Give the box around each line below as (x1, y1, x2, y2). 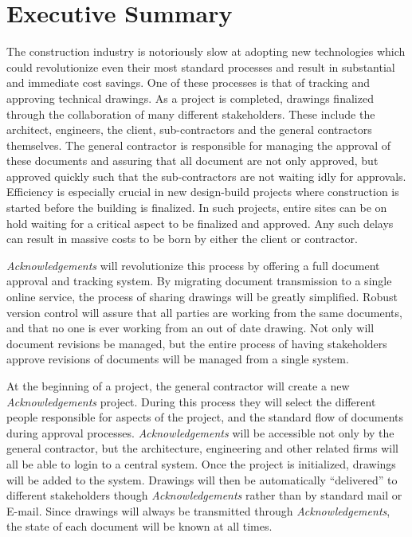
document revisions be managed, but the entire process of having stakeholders (6, 335, 387, 351)
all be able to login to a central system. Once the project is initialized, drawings (6, 455, 396, 472)
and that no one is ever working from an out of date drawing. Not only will (6, 319, 375, 336)
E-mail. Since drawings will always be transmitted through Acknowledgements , (6, 502, 390, 519)
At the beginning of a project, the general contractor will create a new (6, 378, 350, 394)
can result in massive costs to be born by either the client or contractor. (6, 230, 358, 247)
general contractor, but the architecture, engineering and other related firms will (6, 440, 398, 457)
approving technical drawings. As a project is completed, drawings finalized (6, 89, 374, 106)
